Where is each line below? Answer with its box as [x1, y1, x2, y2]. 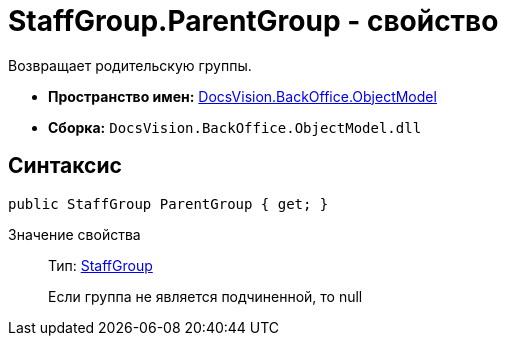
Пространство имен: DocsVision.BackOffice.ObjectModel [48, 87, 437, 105]
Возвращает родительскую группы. [8, 56, 252, 74]
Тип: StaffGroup [48, 256, 153, 274]
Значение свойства [8, 225, 141, 243]
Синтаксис [8, 153, 122, 179]
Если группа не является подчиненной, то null [48, 287, 363, 305]
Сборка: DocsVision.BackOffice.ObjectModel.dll [48, 118, 422, 136]
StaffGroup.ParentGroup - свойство [8, 4, 499, 38]
